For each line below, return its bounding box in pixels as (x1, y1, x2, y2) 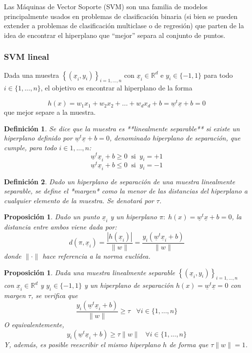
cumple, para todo (4, 142, 57, 152)
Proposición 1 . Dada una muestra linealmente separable (4, 267, 175, 277)
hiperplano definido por (4, 133, 73, 143)
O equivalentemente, (4, 319, 64, 330)
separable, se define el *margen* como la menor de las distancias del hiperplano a (4, 186, 248, 196)
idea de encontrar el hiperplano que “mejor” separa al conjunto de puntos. (4, 30, 226, 40)
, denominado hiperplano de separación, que (109, 133, 241, 143)
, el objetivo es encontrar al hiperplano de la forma (40, 83, 193, 93)
